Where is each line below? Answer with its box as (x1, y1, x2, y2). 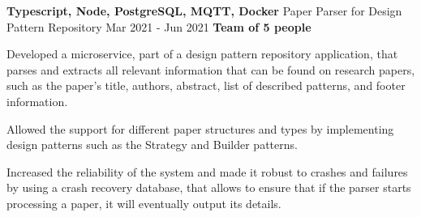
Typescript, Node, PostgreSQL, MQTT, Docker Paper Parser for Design (6, 2, 402, 19)
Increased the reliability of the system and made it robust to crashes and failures (6, 163, 408, 180)
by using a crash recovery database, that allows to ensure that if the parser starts (6, 179, 411, 196)
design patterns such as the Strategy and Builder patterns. (6, 136, 298, 153)
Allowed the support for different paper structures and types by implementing (6, 120, 394, 137)
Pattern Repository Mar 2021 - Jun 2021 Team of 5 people (6, 18, 311, 35)
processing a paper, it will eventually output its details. (6, 194, 281, 211)
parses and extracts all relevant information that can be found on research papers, (6, 61, 415, 78)
